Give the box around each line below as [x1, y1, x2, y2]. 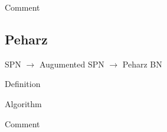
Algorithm [5, 97, 42, 110]
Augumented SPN [39, 57, 104, 70]
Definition [5, 78, 41, 90]
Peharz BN [122, 57, 162, 70]
